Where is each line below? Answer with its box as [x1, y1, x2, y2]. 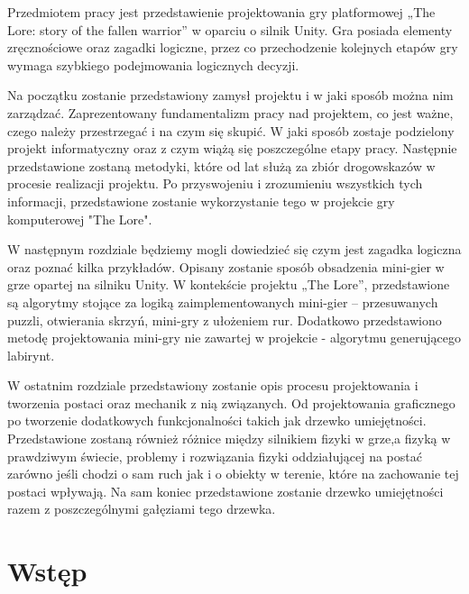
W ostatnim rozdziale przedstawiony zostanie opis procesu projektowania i [7, 376, 418, 395]
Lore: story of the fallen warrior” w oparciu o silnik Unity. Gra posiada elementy [7, 20, 453, 39]
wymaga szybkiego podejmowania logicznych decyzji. [7, 55, 299, 74]
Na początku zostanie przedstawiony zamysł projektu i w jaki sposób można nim [7, 86, 454, 105]
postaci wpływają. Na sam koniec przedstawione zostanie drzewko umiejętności [7, 481, 444, 500]
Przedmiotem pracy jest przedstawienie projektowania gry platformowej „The [7, 3, 436, 21]
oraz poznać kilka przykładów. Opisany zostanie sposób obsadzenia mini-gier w [7, 257, 445, 276]
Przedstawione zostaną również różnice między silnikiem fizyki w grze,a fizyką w [7, 429, 451, 448]
